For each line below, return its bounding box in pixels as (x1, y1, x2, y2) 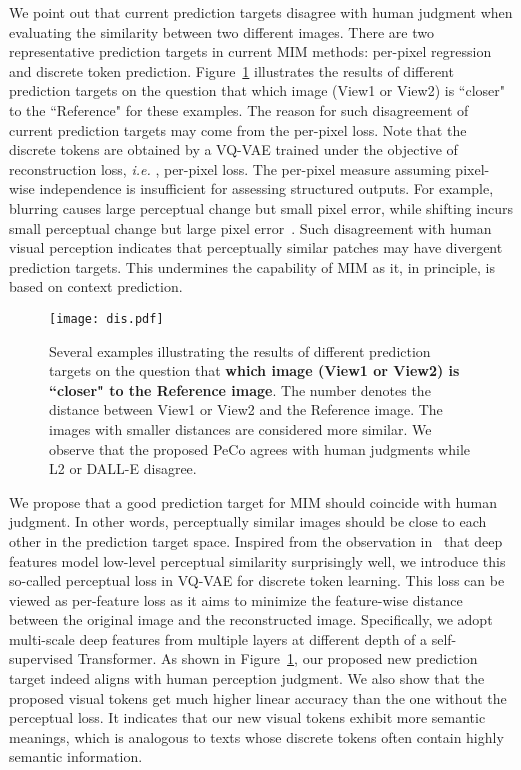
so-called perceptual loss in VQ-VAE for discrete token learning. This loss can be (9, 570, 505, 591)
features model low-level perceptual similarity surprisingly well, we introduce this (9, 550, 506, 571)
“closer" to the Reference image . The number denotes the (49, 379, 431, 400)
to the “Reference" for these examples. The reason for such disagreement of (9, 99, 469, 120)
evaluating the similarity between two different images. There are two (9, 21, 434, 42)
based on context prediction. (9, 276, 183, 297)
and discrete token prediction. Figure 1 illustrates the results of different (9, 60, 454, 81)
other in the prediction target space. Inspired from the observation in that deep (9, 530, 503, 551)
